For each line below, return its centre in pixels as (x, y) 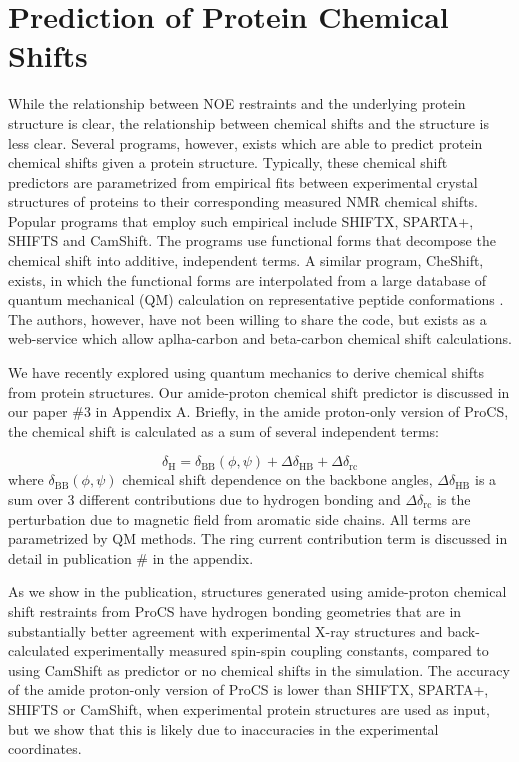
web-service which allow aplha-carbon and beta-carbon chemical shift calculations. (260, 338)
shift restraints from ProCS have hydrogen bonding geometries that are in (235, 610)
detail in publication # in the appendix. (131, 557)
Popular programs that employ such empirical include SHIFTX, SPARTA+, (241, 220)
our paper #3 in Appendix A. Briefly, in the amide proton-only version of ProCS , (258, 411)
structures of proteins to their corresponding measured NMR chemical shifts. (243, 201)
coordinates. (45, 748)
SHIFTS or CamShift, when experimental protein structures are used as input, (249, 708)
